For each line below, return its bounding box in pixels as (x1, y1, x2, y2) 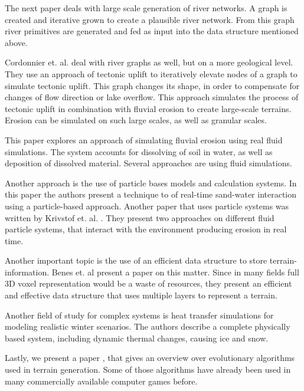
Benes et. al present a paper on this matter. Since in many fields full (51, 265, 299, 278)
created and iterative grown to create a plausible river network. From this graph (5, 13, 295, 25)
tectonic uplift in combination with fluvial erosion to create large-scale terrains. (5, 102, 292, 114)
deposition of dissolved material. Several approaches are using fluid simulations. (5, 157, 292, 169)
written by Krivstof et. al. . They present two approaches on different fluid (5, 211, 274, 224)
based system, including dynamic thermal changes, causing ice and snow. (5, 331, 269, 344)
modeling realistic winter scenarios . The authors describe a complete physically (5, 320, 290, 333)
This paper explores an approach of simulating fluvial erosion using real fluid (5, 133, 283, 146)
